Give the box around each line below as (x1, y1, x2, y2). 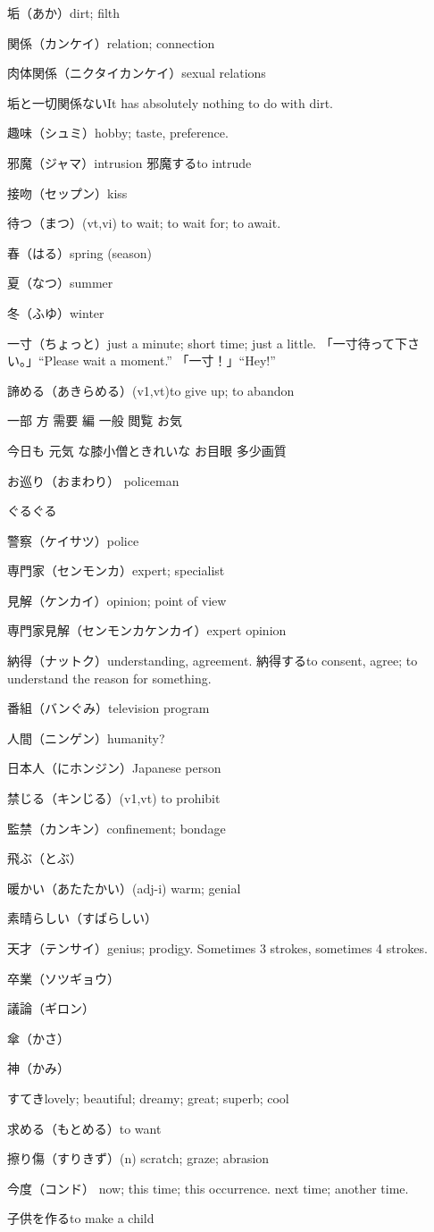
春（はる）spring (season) (7, 243, 153, 262)
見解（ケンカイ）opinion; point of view (7, 591, 227, 609)
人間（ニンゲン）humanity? (7, 728, 165, 747)
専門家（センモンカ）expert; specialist (7, 561, 225, 580)
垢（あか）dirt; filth (7, 4, 121, 21)
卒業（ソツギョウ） (7, 968, 120, 987)
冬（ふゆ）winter (7, 303, 104, 322)
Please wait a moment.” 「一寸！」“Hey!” (44, 351, 276, 370)
